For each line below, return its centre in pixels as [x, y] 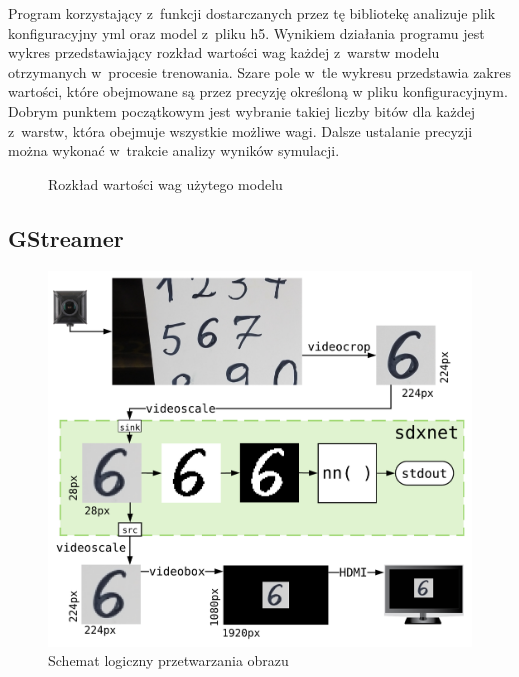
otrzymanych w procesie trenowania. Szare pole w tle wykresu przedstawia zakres [259, 71]
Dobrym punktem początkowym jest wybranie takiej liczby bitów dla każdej [242, 110]
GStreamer [66, 237]
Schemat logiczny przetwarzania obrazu [168, 660]
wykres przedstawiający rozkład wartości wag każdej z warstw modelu [224, 52]
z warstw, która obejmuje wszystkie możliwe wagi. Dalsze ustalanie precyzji [240, 130]
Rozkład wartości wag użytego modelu [165, 183]
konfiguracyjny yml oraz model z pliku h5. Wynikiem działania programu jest [246, 32]
